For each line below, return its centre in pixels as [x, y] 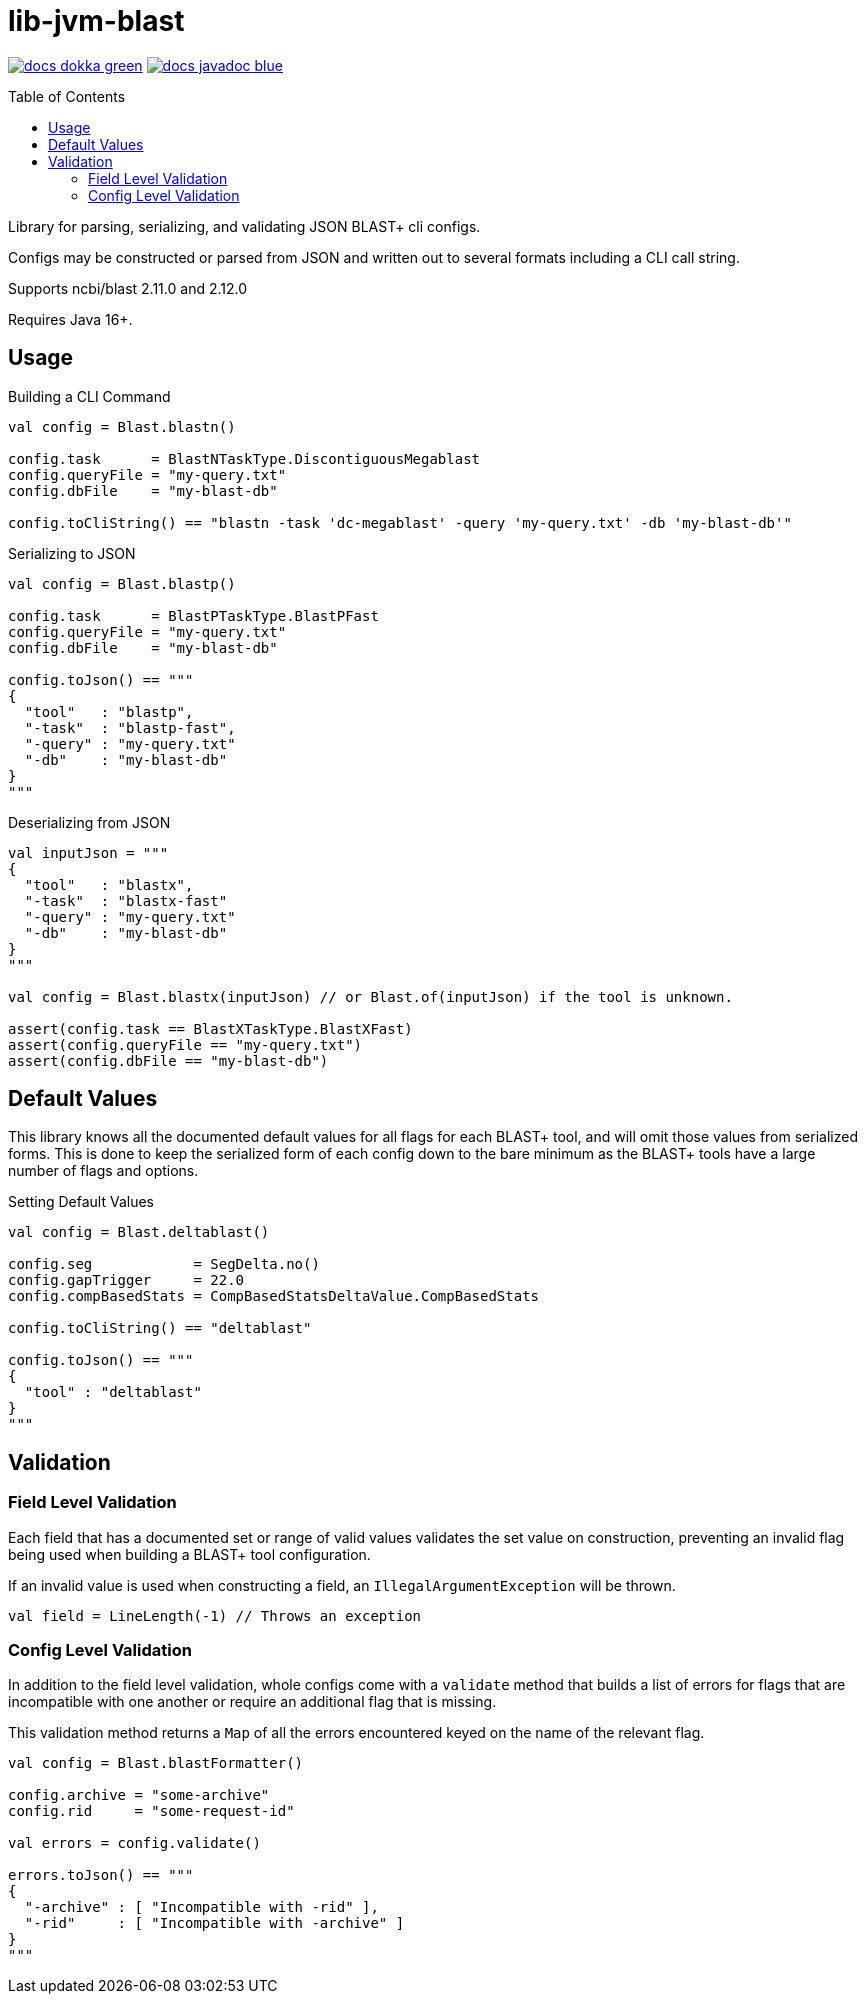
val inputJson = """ [88, 852]
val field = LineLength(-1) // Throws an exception [215, 1615]
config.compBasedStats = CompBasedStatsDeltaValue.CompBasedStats [274, 1296]
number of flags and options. [103, 1171]
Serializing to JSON [72, 553]
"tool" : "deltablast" [113, 1392]
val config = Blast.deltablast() [139, 1232]
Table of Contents [67, 96]
